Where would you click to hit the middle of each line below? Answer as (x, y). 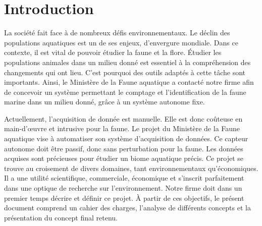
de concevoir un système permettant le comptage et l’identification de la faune (125, 92)
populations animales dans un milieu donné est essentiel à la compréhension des (127, 62)
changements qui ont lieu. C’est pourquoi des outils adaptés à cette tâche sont (125, 72)
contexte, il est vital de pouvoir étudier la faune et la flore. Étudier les (113, 52)
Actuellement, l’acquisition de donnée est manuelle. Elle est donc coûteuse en (123, 118)
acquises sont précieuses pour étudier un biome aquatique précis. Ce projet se (124, 158)
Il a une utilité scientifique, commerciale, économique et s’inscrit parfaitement (124, 178)
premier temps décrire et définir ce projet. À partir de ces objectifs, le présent (124, 197)
